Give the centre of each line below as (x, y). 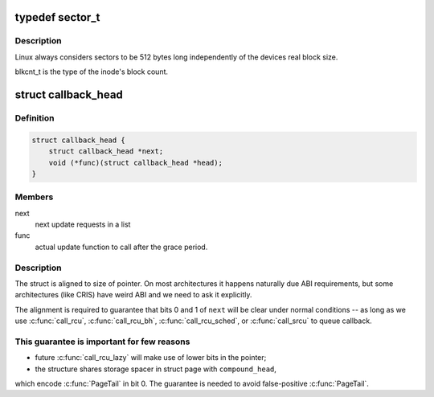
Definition (35, 118)
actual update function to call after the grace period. (121, 247)
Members (34, 197)
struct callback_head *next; (106, 151)
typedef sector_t (57, 17)
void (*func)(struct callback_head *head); (135, 162)
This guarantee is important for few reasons (102, 342)
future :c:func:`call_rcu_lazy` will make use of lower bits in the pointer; (151, 358)
